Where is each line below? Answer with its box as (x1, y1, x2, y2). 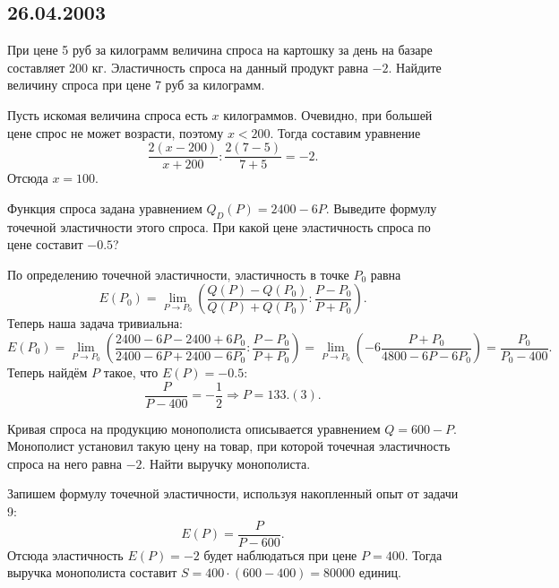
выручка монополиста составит (7, 563, 177, 582)
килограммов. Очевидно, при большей (223, 105, 433, 124)
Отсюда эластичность (7, 545, 124, 564)
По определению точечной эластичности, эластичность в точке (7, 264, 349, 283)
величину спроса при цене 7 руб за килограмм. (7, 75, 265, 94)
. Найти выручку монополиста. (142, 454, 311, 472)
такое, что (103, 363, 159, 381)
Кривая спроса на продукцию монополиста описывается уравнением (7, 419, 381, 437)
